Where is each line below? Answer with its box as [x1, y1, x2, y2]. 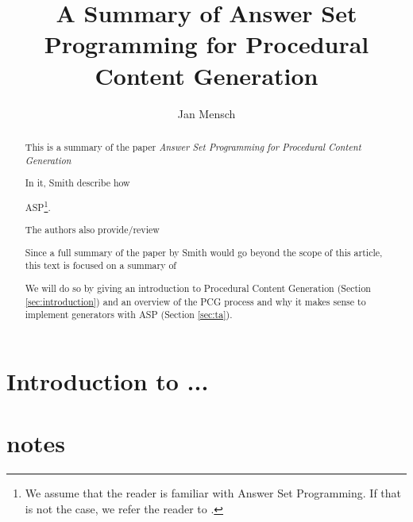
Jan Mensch [177, 105, 236, 121]
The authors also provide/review [25, 223, 160, 236]
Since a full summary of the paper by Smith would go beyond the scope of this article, [25, 245, 383, 259]
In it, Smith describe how [25, 176, 130, 190]
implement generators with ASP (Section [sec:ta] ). [25, 308, 233, 321]
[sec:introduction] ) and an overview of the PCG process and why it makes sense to [25, 294, 366, 308]
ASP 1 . [25, 198, 51, 213]
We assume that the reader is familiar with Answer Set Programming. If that [25, 485, 402, 501]
